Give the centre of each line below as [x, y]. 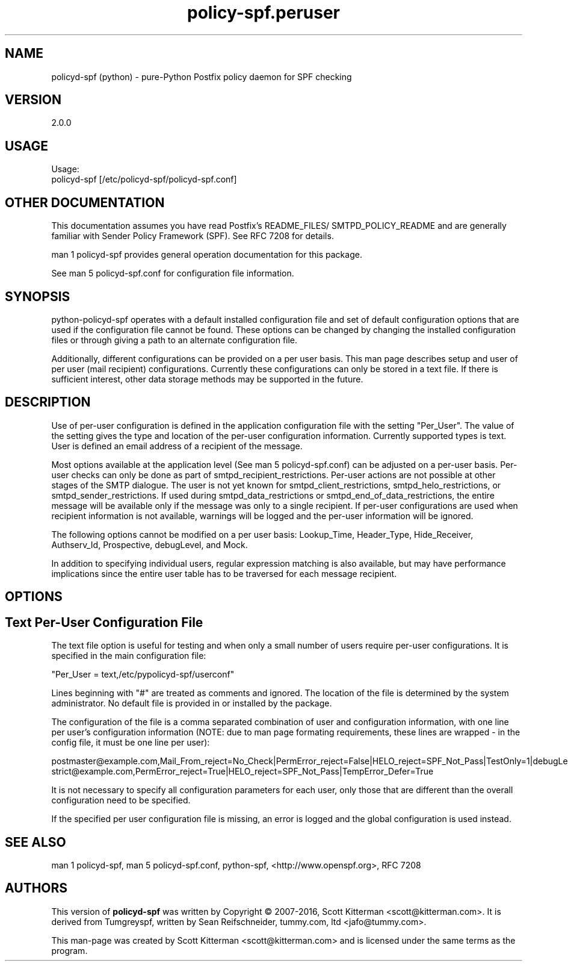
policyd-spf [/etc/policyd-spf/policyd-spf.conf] [144, 179]
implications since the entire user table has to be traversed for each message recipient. [224, 573]
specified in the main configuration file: [129, 656]
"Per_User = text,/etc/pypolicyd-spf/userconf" [143, 675]
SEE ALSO [35, 842]
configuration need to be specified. [121, 800]
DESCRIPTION [48, 402]
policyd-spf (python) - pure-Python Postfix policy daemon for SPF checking [202, 76]
